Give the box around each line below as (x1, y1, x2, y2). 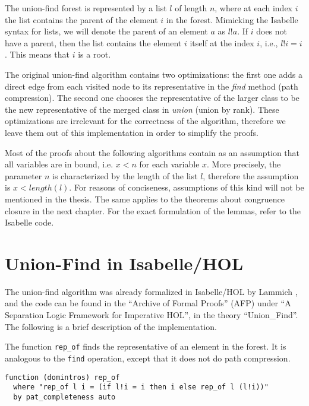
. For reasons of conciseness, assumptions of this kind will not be (69, 181, 304, 194)
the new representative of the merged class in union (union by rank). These (5, 103, 279, 115)
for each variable (139, 158, 200, 170)
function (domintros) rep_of (5, 373, 120, 382)
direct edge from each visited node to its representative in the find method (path (5, 80, 298, 92)
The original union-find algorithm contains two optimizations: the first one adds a (5, 68, 302, 80)
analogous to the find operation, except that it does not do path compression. (5, 351, 291, 364)
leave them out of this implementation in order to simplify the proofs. (5, 126, 258, 138)
